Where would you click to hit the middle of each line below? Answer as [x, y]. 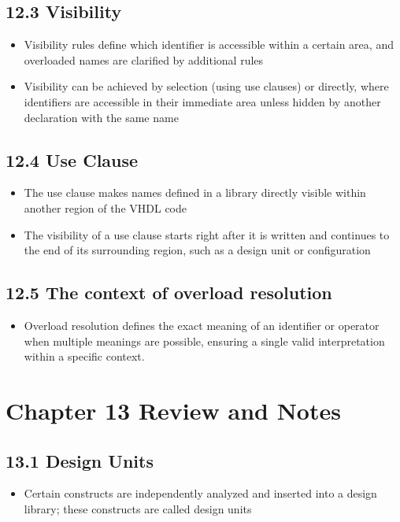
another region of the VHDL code [105, 207]
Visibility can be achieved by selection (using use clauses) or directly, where [206, 86]
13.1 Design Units [80, 460]
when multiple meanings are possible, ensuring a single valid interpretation [204, 341]
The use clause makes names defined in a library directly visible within [195, 193]
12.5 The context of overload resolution [169, 292]
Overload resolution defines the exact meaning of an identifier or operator [202, 325]
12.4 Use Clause [72, 159]
